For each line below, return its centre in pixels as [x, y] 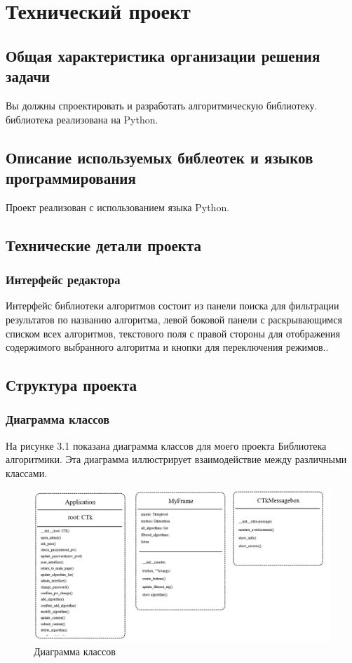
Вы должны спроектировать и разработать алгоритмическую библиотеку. [162, 105]
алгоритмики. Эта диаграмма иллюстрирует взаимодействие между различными [176, 459]
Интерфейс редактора [63, 280]
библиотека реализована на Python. [82, 119]
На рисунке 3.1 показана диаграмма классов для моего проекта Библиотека [166, 445]
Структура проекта [71, 385]
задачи [28, 76]
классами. [27, 473]
